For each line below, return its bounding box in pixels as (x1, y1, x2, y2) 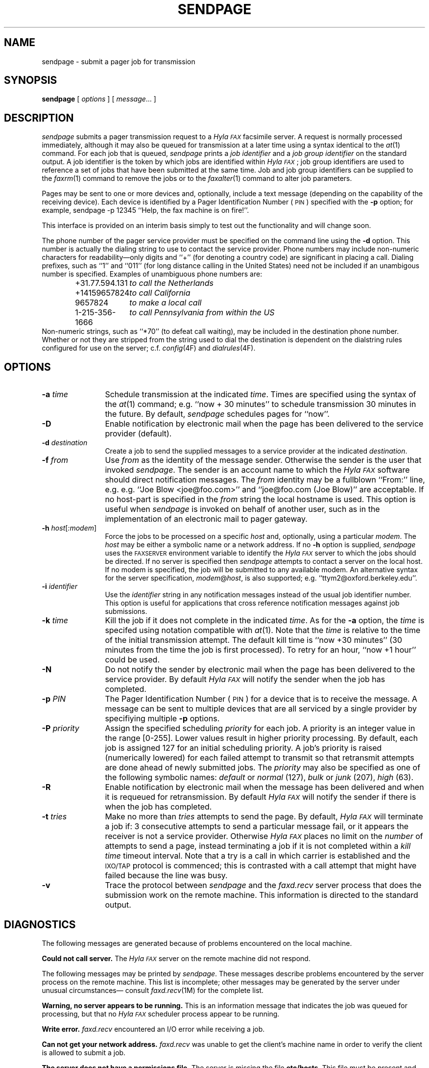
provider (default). (105, 429, 172, 439)
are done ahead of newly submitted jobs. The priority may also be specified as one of (105, 763, 421, 773)
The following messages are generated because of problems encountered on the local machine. (42, 939, 352, 947)
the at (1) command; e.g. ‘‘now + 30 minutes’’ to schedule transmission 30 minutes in (105, 399, 416, 409)
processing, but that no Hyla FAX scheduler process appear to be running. (42, 1009, 280, 1018)
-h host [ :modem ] (42, 524, 97, 533)
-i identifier (42, 582, 77, 591)
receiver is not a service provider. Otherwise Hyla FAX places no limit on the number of (105, 831, 423, 841)
